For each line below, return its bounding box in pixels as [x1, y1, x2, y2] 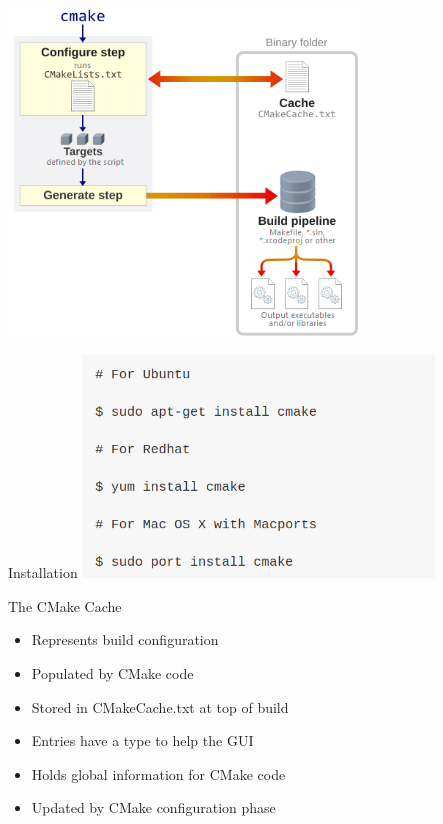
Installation [8, 562, 78, 583]
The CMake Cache [8, 595, 122, 616]
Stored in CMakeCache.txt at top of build [31, 696, 289, 717]
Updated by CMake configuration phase [31, 797, 276, 818]
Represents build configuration [31, 629, 219, 650]
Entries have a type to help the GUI [31, 730, 254, 751]
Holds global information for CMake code [31, 763, 286, 784]
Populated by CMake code [31, 662, 194, 683]
